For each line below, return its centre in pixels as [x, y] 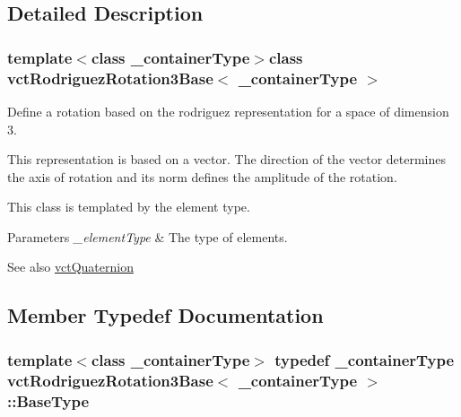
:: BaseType [48, 400]
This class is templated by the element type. [129, 207]
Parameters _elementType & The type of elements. [148, 236]
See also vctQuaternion [70, 267]
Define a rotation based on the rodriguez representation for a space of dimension [228, 111]
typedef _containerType [365, 359]
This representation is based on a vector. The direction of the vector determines [227, 159]
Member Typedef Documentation [165, 315]
